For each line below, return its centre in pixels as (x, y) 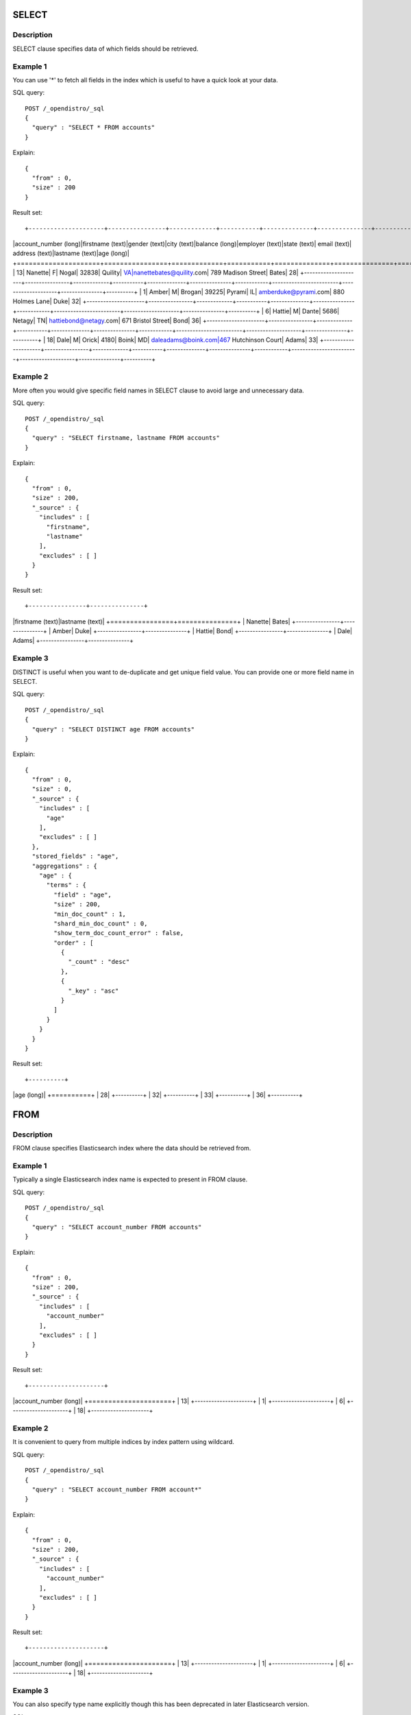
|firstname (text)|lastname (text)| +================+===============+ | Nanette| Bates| (151, 622)
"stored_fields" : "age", (75, 856)
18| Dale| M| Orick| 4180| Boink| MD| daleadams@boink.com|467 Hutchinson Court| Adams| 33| (183, 340)
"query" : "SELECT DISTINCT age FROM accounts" (113, 729)
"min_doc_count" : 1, (90, 914)
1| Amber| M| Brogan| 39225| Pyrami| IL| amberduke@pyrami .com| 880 (244, 292)
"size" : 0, (52, 789)
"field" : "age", (83, 895)
